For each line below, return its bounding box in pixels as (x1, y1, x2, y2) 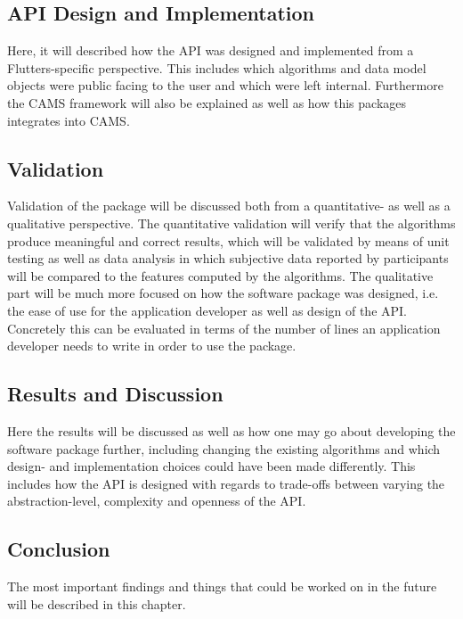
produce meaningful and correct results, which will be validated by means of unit (7, 231, 450, 250)
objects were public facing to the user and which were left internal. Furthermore (7, 76, 443, 95)
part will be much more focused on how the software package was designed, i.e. (7, 284, 439, 302)
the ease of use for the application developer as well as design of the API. (7, 301, 408, 319)
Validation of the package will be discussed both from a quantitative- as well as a (7, 196, 451, 215)
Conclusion (7, 535, 110, 563)
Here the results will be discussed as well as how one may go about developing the (7, 421, 456, 440)
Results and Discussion (7, 380, 223, 408)
